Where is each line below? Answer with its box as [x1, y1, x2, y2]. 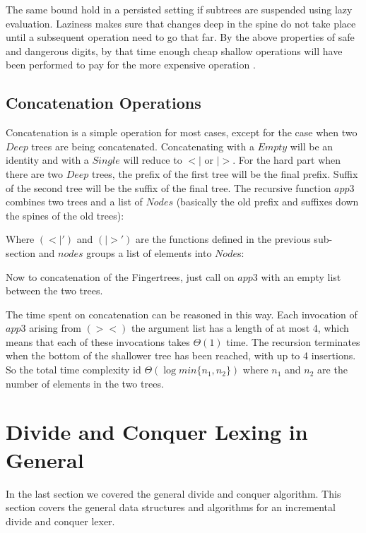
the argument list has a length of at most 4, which [131, 321, 349, 335]
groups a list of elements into [86, 245, 212, 260]
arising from [29, 321, 81, 335]
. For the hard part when [232, 152, 341, 167]
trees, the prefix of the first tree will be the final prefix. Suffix [91, 166, 358, 181]
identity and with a [6, 152, 89, 167]
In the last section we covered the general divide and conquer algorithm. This [6, 486, 341, 501]
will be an [290, 138, 333, 153]
